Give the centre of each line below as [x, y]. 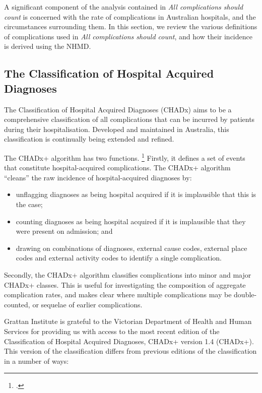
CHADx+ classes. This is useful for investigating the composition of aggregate [125, 284]
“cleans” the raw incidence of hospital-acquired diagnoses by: [98, 177]
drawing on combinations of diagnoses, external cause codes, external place [132, 248]
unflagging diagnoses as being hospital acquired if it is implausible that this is [136, 194]
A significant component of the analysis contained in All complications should [124, 7]
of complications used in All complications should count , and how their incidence [128, 36]
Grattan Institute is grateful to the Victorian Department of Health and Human [128, 321]
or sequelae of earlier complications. [87, 304]
